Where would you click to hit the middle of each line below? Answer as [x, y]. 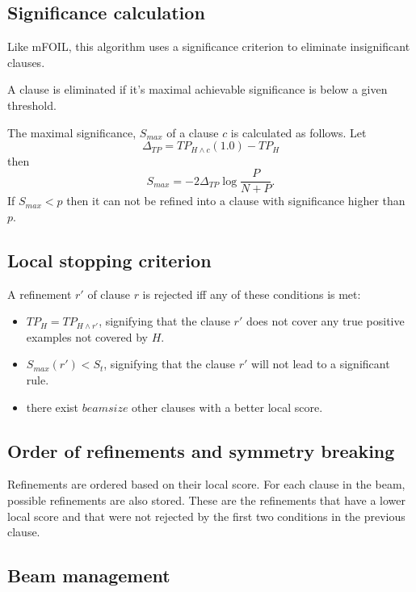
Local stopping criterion [109, 260]
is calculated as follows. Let [298, 132]
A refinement [40, 294]
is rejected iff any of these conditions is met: [252, 294]
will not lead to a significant [321, 364]
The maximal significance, [72, 132]
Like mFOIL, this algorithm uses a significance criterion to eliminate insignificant [209, 46]
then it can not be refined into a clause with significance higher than [236, 201]
